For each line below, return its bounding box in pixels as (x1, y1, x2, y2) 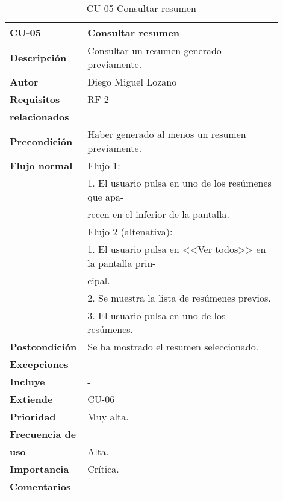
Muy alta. (87, 409, 129, 423)
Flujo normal (10, 158, 73, 172)
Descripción (10, 50, 67, 64)
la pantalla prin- (87, 256, 156, 270)
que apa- (87, 190, 124, 204)
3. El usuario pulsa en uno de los (87, 308, 226, 322)
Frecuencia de (10, 427, 76, 441)
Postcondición (10, 340, 77, 353)
